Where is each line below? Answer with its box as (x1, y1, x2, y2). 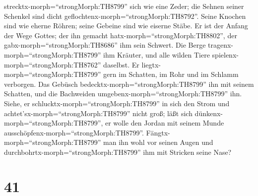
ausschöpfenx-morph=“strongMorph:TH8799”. (4, 127, 144, 137)
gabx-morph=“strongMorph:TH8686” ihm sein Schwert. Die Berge (4, 40, 206, 50)
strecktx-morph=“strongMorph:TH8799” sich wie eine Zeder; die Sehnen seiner (4, 1, 244, 11)
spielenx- (212, 49, 239, 60)
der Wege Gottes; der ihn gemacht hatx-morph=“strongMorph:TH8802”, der (4, 30, 237, 40)
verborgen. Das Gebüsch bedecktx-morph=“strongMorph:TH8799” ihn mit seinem (4, 78, 254, 89)
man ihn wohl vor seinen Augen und (103, 137, 213, 147)
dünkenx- (194, 108, 223, 118)
